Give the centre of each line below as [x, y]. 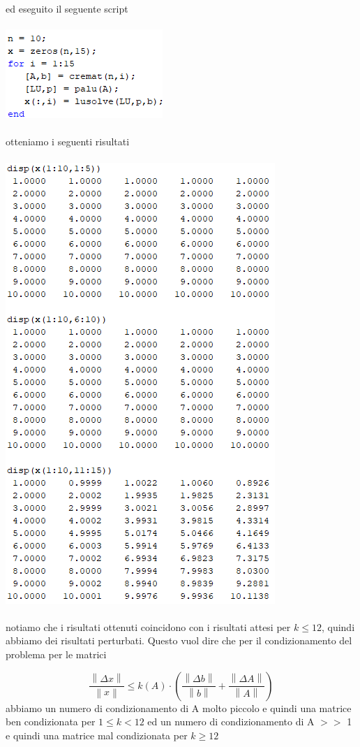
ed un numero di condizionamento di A [231, 721]
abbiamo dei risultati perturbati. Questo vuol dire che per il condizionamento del [179, 640]
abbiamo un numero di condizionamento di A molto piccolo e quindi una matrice [179, 708]
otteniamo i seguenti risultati [68, 142]
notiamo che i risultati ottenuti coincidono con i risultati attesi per [148, 626]
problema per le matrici [56, 654]
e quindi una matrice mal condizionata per [97, 735]
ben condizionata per [51, 721]
